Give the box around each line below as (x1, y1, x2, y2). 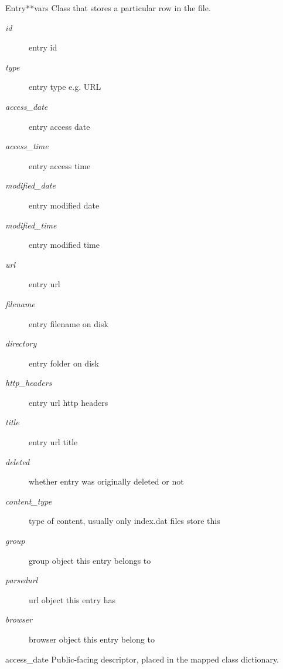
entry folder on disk (29, 357, 99, 369)
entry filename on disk (29, 317, 108, 330)
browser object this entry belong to (29, 633, 155, 645)
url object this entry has (29, 593, 116, 606)
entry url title (29, 436, 78, 448)
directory (5, 337, 37, 349)
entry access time (29, 159, 91, 172)
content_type (5, 495, 52, 507)
